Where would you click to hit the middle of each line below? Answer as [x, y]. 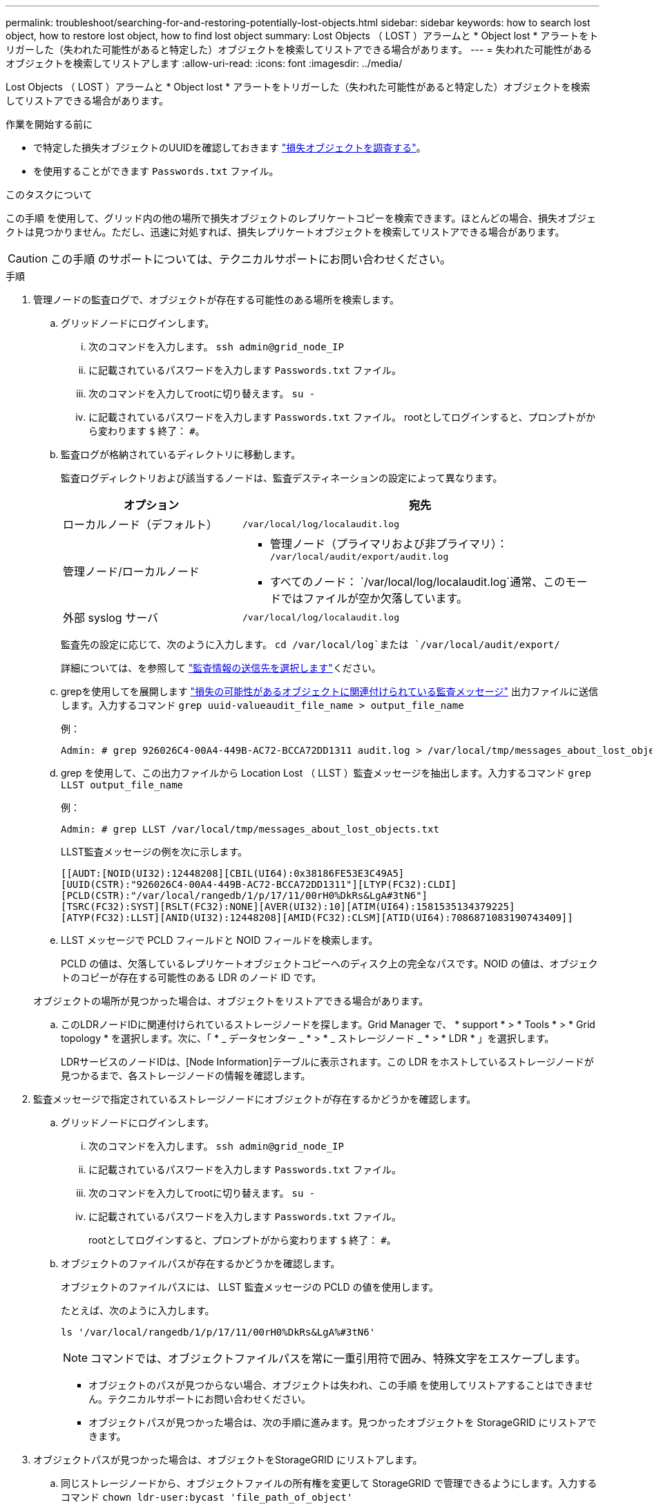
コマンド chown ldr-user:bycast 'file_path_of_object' [207, 1497]
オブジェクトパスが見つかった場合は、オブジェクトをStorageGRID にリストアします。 [228, 1460]
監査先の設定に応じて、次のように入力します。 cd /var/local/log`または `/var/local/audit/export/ [310, 644]
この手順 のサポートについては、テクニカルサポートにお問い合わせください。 [251, 259]
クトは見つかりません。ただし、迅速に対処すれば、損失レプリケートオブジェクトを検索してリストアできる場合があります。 [285, 232]
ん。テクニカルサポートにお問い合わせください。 [200, 1399]
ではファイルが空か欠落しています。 [374, 598]
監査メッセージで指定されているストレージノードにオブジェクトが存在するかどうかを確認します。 [255, 1099]
